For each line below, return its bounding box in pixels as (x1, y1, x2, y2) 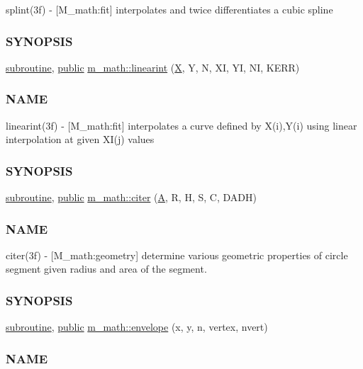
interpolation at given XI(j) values (6, 132, 155, 147)
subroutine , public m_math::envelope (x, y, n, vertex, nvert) (6, 319, 268, 334)
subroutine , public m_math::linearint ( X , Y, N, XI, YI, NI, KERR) (6, 59, 300, 74)
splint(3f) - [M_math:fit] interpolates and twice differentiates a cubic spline (6, 2, 333, 16)
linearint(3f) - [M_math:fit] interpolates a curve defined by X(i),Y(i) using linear (6, 118, 357, 132)
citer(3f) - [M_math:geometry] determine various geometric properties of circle (6, 247, 348, 262)
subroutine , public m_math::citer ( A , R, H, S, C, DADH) (6, 190, 257, 205)
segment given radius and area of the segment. (6, 261, 207, 276)
